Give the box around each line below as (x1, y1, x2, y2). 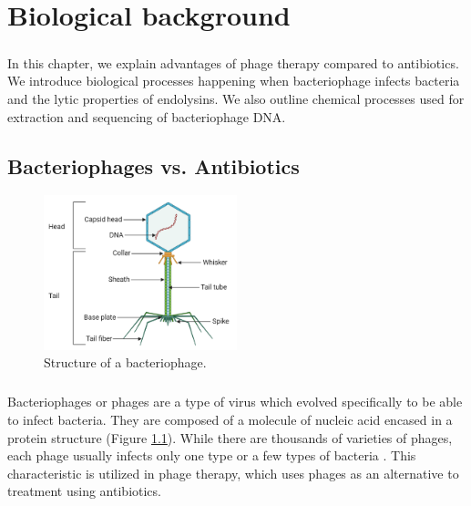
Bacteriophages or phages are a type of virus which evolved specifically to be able (7, 392, 463, 411)
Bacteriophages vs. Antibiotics (7, 151, 300, 180)
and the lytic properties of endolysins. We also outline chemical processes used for (7, 88, 465, 108)
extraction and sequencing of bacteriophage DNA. (7, 107, 286, 126)
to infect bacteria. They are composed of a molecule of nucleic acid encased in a (7, 409, 453, 429)
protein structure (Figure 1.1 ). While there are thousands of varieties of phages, (7, 428, 453, 447)
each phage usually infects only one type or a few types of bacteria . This (7, 446, 416, 465)
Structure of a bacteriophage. (44, 353, 207, 372)
